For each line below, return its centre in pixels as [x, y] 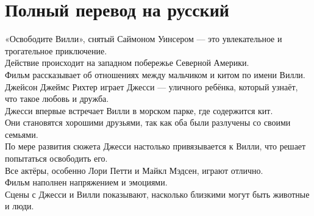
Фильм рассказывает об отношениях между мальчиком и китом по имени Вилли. [155, 74]
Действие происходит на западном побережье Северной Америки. [127, 63]
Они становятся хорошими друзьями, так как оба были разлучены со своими [148, 122]
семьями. [22, 134]
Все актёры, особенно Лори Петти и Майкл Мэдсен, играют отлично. [134, 170]
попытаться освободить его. [56, 158]
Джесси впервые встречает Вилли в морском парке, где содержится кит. [139, 110]
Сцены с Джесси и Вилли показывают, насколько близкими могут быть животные [157, 194]
